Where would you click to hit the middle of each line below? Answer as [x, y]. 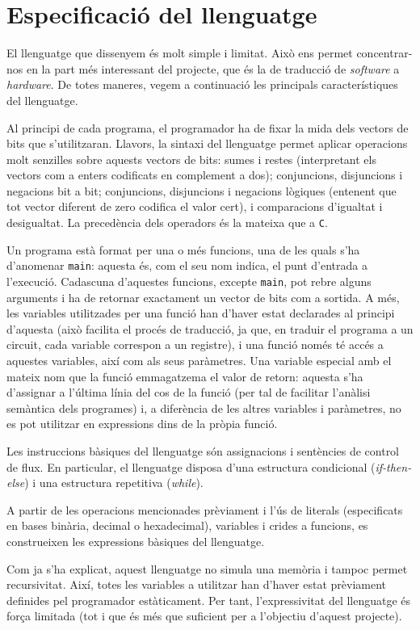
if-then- [393, 466]
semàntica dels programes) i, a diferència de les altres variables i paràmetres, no [204, 407]
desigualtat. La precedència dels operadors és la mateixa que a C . [167, 223]
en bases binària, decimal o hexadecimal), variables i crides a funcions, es [187, 525]
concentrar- [384, 53]
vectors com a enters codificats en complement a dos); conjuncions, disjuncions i [205, 175]
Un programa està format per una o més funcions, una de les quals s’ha [183, 249]
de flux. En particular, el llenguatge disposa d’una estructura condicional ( [191, 466]
